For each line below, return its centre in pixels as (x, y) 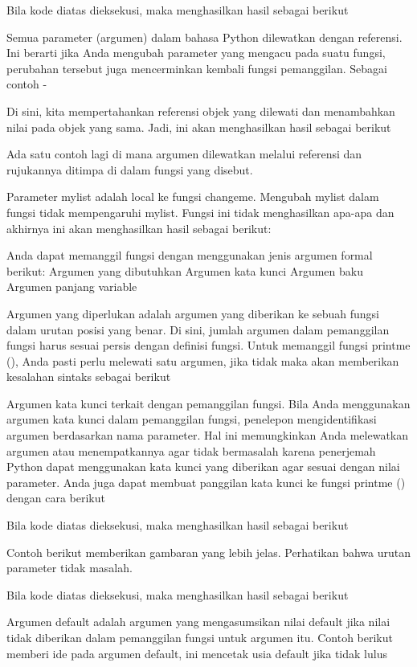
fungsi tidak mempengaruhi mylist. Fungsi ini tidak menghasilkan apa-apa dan (200, 212)
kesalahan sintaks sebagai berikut (89, 376)
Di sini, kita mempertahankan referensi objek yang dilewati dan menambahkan (201, 110)
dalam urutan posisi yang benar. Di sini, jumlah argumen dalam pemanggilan (198, 329)
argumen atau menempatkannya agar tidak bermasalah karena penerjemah (191, 450)
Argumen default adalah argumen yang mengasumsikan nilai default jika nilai (198, 622)
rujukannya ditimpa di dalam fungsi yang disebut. (130, 169)
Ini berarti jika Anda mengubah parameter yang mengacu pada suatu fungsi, (196, 53)
